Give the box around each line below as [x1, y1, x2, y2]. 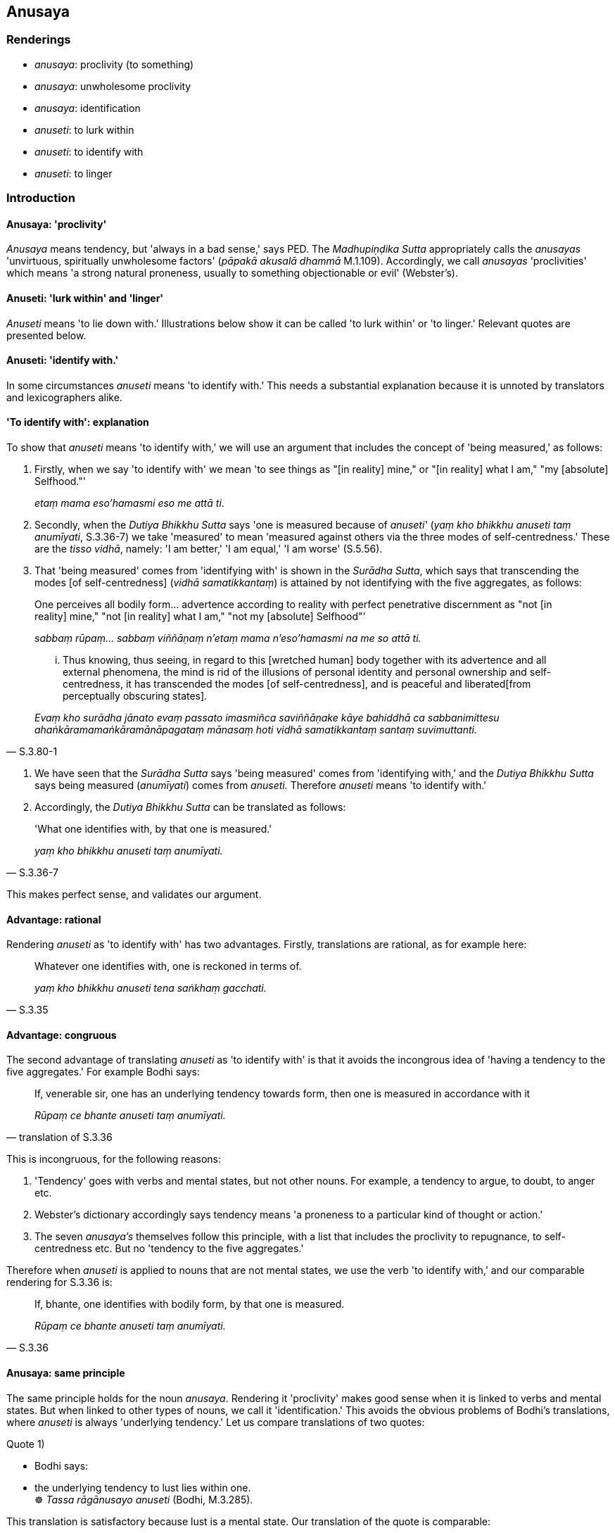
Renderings [6, 32, 71, 47]
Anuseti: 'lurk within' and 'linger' [6, 292, 164, 304]
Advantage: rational [6, 913, 101, 926]
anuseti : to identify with [34, 145, 144, 158]
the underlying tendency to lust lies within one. [34, 1481, 251, 1494]
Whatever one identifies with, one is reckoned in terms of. [34, 960, 302, 973]
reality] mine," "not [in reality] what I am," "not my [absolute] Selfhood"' [34, 610, 366, 623]
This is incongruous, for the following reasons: [6, 1153, 221, 1166]
